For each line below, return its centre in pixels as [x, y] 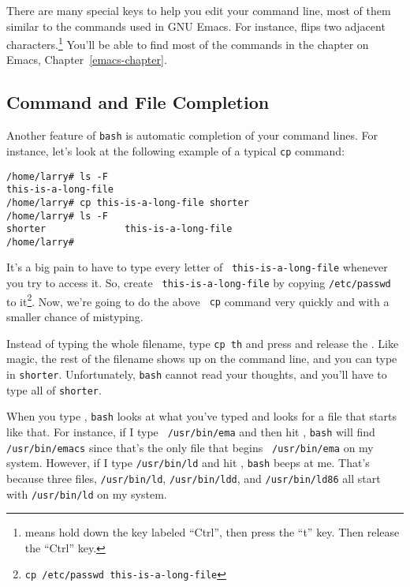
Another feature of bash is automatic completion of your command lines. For [192, 135]
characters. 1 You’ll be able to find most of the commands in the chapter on [188, 43]
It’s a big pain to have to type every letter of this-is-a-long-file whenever [197, 267]
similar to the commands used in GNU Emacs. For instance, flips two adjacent [196, 26]
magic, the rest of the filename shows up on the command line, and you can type [202, 359]
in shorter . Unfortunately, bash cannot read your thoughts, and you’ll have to [197, 374]
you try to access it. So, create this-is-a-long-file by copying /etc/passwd [199, 283]
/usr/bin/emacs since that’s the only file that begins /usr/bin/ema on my [190, 447]
